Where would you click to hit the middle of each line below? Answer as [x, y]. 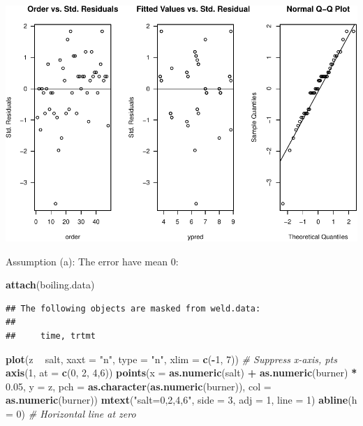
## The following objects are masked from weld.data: [133, 308]
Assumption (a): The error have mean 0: [92, 261]
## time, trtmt [51, 336]
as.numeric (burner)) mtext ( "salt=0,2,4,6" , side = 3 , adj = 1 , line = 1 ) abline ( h [181, 400]
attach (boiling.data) [50, 285]
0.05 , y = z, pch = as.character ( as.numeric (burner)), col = [139, 386]
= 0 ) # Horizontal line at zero [71, 413]
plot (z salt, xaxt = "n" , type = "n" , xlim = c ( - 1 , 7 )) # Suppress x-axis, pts [171, 359]
